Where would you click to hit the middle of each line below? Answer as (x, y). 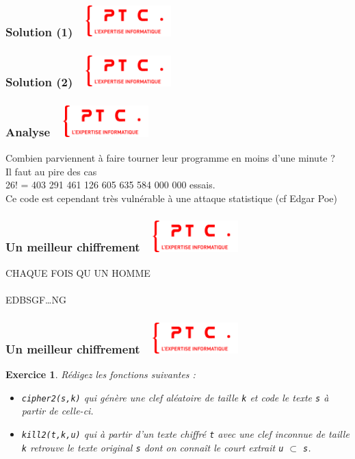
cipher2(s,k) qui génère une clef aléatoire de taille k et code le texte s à (175, 397)
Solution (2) (39, 82)
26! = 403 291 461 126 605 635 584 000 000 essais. (110, 185)
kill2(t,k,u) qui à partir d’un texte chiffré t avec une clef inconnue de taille (185, 434)
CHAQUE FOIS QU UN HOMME (78, 272)
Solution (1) (39, 32)
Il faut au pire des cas (51, 171)
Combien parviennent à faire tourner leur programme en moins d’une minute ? (170, 157)
